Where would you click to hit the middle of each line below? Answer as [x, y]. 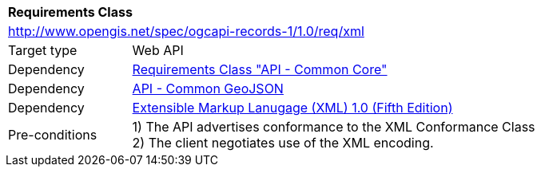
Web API [158, 50]
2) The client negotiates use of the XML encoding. [283, 143]
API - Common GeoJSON [208, 88]
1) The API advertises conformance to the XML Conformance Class [334, 127]
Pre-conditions [53, 135]
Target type [43, 50]
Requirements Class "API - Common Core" [260, 69]
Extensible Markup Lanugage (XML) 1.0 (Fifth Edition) [292, 108]
